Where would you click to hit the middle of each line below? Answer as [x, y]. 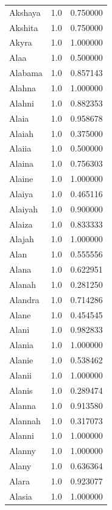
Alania [22, 345]
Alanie [21, 360]
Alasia [21, 496]
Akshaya [25, 12]
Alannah [25, 420]
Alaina [22, 163]
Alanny [23, 451]
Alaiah [22, 133]
